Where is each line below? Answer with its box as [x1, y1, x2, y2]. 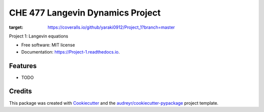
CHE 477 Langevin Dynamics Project [9, 7, 161, 18]
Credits [9, 87, 32, 95]
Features [9, 61, 37, 70]
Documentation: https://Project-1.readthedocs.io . [21, 49, 120, 55]
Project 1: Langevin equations [9, 33, 68, 39]
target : [9, 24, 23, 30]
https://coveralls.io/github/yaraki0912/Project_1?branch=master [47, 24, 176, 30]
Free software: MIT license [21, 42, 75, 48]
